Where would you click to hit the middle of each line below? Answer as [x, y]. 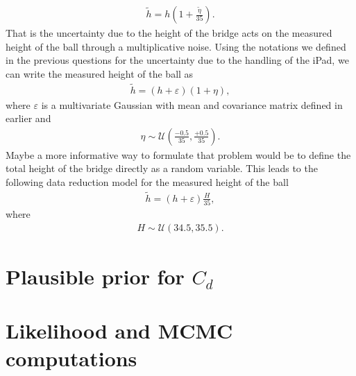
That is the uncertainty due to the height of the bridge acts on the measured [169, 33]
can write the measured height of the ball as [100, 73]
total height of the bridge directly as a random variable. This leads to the [162, 168]
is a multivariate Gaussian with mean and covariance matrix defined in [192, 104]
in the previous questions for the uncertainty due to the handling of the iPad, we [177, 60]
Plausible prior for [95, 276]
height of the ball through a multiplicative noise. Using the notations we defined [176, 46]
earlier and [28, 118]
